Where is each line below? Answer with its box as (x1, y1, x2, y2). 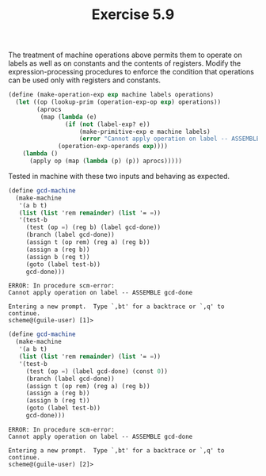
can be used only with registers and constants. (8, 75, 161, 85)
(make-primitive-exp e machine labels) (78, 128, 211, 135)
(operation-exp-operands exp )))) (58, 143, 169, 150)
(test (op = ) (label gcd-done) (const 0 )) (25, 367, 169, 375)
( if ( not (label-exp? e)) (64, 120, 150, 128)
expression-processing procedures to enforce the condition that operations (8, 67, 255, 77)
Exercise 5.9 (91, 6, 175, 24)
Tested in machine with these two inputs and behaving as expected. (8, 171, 230, 181)
